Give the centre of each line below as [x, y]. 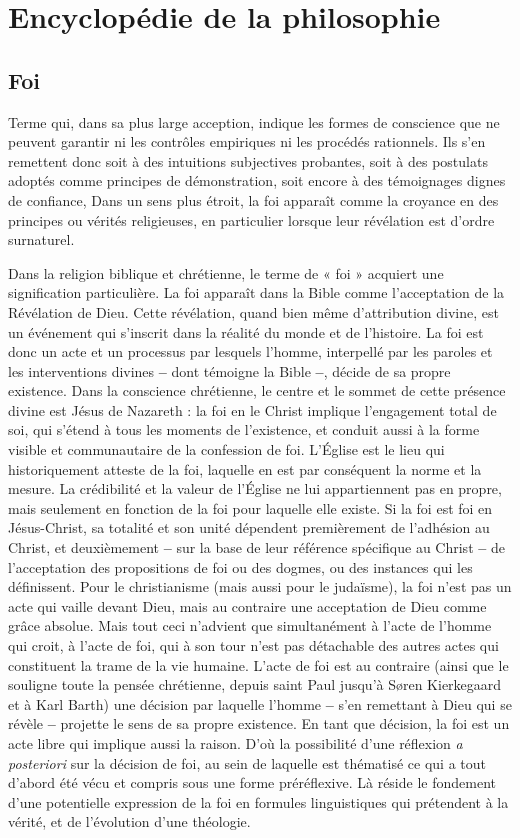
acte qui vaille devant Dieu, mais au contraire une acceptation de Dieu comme [247, 605]
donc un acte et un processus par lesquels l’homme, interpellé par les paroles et [250, 351]
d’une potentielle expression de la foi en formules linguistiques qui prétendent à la [258, 801]
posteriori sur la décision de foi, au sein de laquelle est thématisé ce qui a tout [247, 762]
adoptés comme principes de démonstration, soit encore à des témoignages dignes [257, 180]
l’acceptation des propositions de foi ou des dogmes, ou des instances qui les [240, 566]
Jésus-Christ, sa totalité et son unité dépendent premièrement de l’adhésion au [249, 527]
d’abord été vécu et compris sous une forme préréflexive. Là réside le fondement [252, 782]
